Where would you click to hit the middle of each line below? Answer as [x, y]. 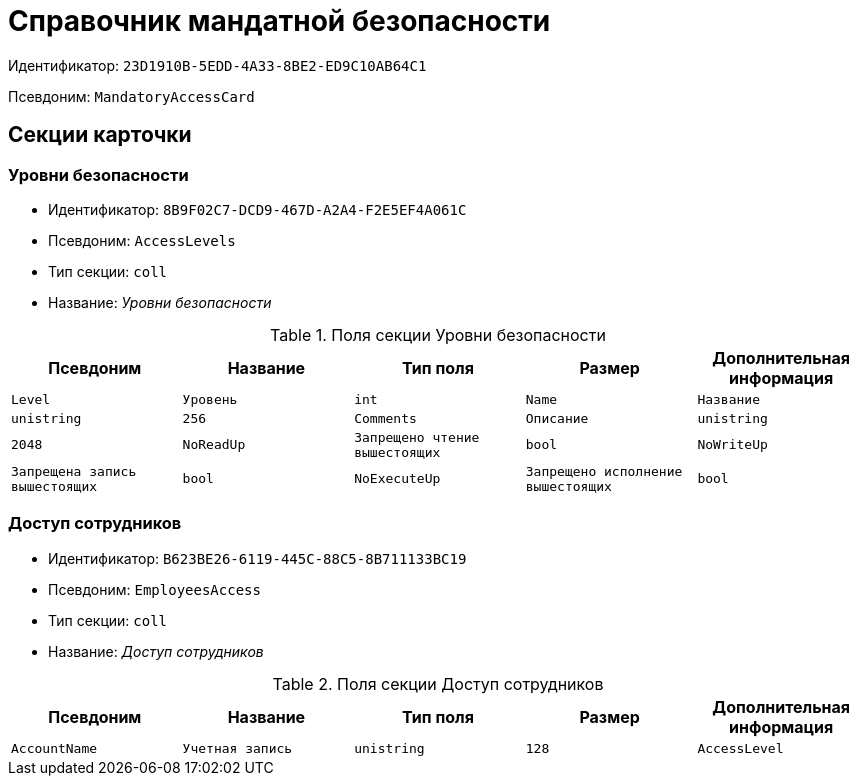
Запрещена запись [74, 471]
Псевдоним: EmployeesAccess [154, 589]
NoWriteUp [732, 445]
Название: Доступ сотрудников [156, 651]
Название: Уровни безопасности [160, 302]
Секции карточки [100, 135]
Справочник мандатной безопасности [279, 21]
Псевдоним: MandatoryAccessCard [131, 96]
